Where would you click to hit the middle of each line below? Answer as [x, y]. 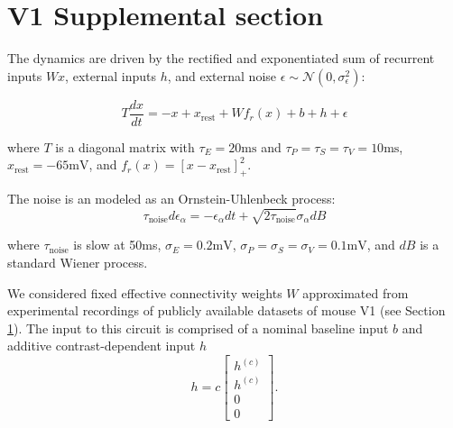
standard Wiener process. [78, 262]
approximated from [356, 292]
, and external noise [222, 75]
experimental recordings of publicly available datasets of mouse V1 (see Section [226, 310]
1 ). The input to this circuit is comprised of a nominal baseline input [198, 328]
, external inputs [111, 75]
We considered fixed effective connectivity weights [145, 292]
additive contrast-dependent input [102, 346]
